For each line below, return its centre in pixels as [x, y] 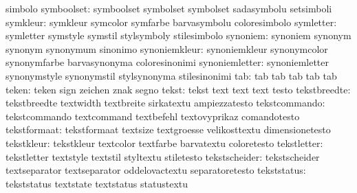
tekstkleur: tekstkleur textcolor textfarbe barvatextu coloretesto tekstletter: [164, 143]
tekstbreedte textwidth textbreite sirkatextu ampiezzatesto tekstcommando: [165, 103]
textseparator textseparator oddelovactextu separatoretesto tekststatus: [156, 170]
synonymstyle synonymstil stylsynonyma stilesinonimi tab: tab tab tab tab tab [171, 75]
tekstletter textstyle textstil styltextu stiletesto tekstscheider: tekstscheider [163, 156]
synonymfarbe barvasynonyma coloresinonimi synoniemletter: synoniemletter [167, 62]
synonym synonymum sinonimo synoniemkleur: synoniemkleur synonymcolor [167, 48]
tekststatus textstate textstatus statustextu [97, 183]
